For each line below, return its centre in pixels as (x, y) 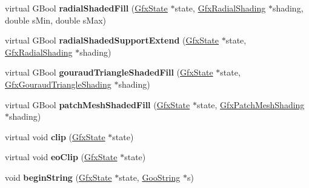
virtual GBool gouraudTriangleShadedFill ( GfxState (109, 72)
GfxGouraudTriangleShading (58, 84)
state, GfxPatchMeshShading (251, 104)
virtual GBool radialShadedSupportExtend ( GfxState (112, 40)
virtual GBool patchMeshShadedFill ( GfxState (98, 104)
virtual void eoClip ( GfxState (61, 157)
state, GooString (150, 177)
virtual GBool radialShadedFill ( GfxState (86, 8)
